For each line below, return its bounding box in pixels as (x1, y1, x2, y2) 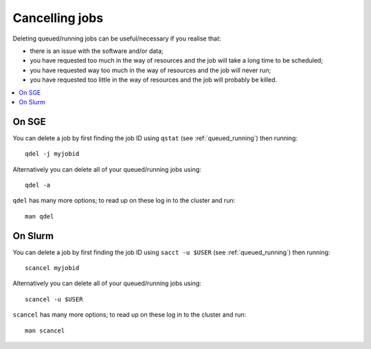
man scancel (25, 326, 65, 335)
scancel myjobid (25, 264, 80, 272)
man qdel (25, 212, 54, 220)
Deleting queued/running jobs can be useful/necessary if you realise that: (12, 34, 221, 43)
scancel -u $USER (25, 295, 83, 303)
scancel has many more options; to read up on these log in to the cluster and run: (12, 311, 247, 319)
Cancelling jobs (12, 10, 104, 25)
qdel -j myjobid (25, 150, 80, 158)
